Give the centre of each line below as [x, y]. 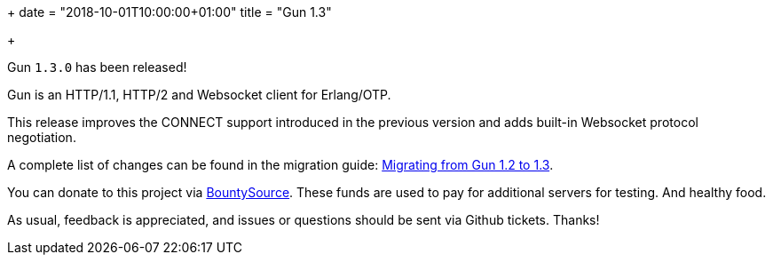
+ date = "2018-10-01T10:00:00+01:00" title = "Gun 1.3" [170, 12]
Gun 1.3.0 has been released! [97, 67]
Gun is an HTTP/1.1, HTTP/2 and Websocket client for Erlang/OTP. [199, 95]
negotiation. [42, 137]
